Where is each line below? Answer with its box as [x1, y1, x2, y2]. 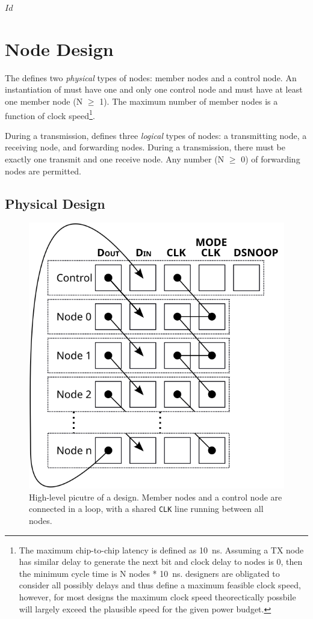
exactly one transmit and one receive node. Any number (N [5, 152, 225, 165]
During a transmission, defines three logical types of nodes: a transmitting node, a [5, 129, 307, 141]
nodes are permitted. [5, 164, 81, 177]
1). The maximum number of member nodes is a [99, 94, 278, 107]
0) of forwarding [241, 152, 300, 165]
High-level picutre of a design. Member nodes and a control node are [29, 490, 282, 503]
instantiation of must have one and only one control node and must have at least [5, 83, 303, 96]
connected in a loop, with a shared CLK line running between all [29, 502, 264, 515]
